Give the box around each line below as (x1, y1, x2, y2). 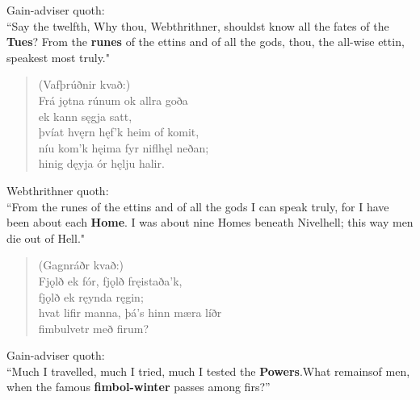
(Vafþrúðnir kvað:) (38, 76, 131, 93)
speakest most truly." (6, 48, 111, 65)
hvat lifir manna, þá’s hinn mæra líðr (38, 304, 222, 321)
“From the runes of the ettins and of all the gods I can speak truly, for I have (6, 198, 389, 215)
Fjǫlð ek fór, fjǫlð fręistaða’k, (38, 272, 183, 289)
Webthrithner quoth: (6, 181, 109, 198)
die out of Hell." (6, 229, 86, 246)
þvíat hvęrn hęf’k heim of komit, (38, 123, 199, 140)
